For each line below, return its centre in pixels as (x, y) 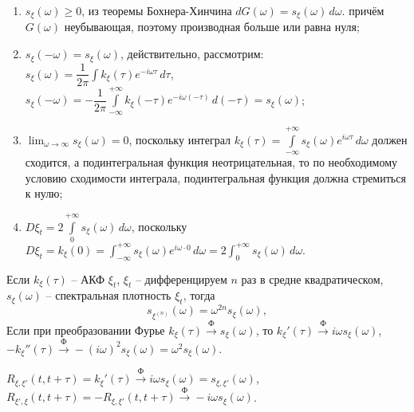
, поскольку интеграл (180, 139)
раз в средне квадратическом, (312, 279)
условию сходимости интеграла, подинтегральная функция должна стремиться (215, 177)
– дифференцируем (181, 279)
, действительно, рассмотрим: (192, 54)
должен (390, 139)
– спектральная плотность (108, 295)
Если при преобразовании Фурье (86, 330)
